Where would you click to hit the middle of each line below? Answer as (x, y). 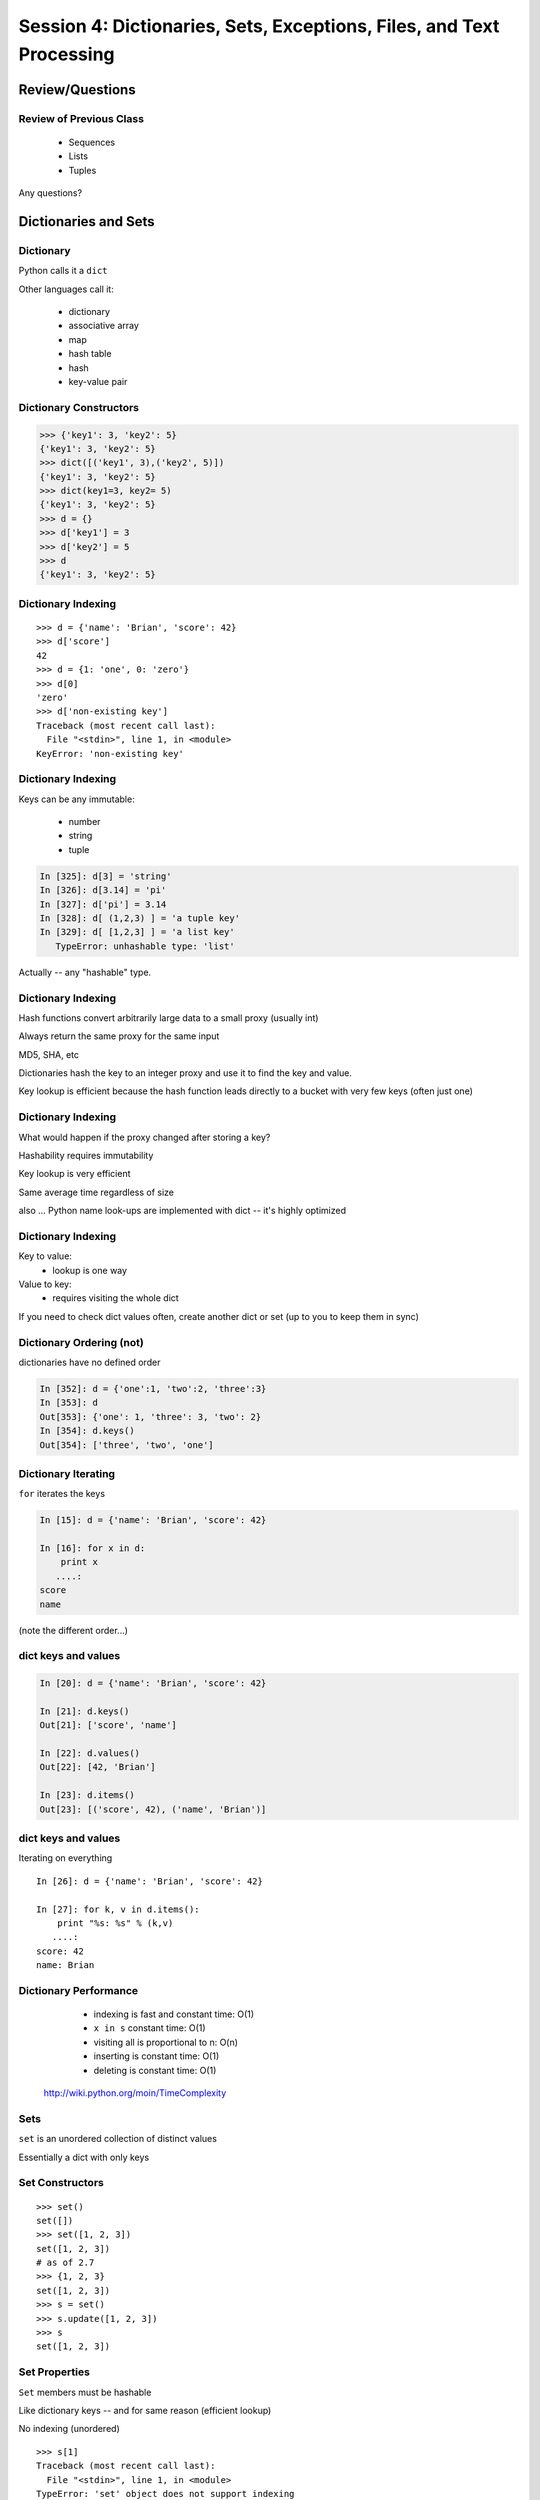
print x (79, 1562)
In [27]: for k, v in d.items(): (118, 1909)
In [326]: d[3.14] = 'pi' (103, 890)
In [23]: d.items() (87, 1795)
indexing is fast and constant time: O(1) (174, 2014)
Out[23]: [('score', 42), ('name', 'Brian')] (153, 1809)
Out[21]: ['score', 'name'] (108, 1725)
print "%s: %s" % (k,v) (115, 1923)
